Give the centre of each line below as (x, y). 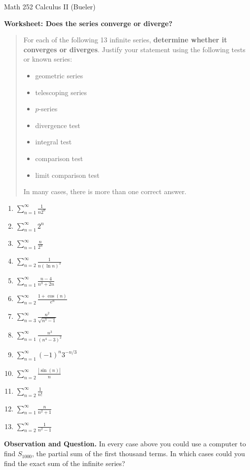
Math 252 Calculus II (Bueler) (50, 6)
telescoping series (61, 92)
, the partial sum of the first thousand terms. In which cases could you (138, 453)
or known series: (48, 59)
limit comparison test (67, 175)
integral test (54, 142)
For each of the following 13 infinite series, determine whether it (125, 40)
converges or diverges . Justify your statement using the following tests (134, 49)
